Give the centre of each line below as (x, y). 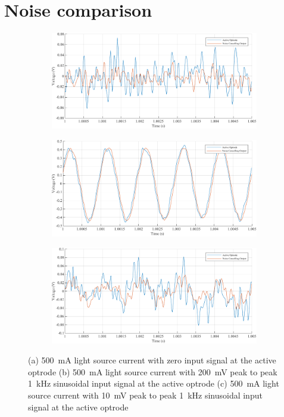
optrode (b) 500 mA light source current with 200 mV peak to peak (153, 371)
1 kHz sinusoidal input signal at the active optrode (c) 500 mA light (154, 383)
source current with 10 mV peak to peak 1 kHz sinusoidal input (145, 395)
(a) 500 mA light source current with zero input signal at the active (152, 360)
